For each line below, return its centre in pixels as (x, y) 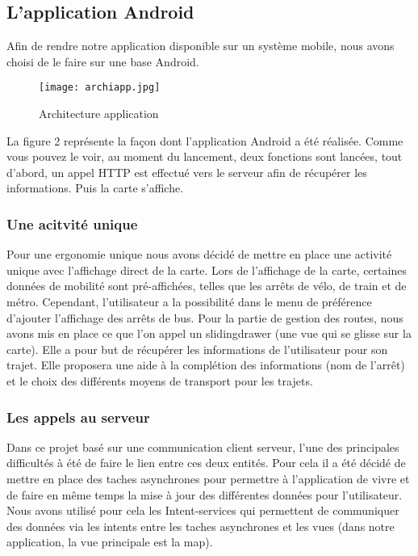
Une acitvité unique (72, 223)
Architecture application (99, 114)
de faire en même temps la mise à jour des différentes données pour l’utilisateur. (205, 494)
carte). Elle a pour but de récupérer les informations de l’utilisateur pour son (197, 349)
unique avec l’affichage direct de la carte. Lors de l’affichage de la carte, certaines (207, 270)
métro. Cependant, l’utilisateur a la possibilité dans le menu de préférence (189, 302)
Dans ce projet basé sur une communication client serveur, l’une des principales (203, 446)
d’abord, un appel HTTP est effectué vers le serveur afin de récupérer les (187, 172)
